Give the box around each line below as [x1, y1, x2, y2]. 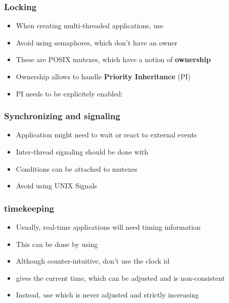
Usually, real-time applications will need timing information [16, 222, 201, 232]
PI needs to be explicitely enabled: [16, 88, 123, 98]
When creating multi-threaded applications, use [16, 20, 163, 31]
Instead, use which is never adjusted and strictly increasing [16, 289, 199, 300]
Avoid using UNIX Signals [16, 180, 97, 191]
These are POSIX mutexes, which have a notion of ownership [16, 54, 211, 65]
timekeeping [4, 201, 55, 214]
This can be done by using [16, 238, 98, 249]
